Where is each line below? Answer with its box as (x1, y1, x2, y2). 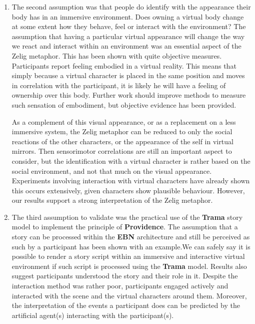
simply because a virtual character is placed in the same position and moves (11, 70, 245, 81)
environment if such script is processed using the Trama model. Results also (11, 260, 247, 271)
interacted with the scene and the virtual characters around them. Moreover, (11, 290, 247, 300)
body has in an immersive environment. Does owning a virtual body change (11, 11, 244, 22)
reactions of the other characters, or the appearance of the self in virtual (11, 136, 233, 146)
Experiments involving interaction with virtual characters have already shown (11, 175, 250, 186)
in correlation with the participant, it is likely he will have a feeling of (11, 80, 226, 90)
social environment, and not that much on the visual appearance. (11, 165, 212, 176)
